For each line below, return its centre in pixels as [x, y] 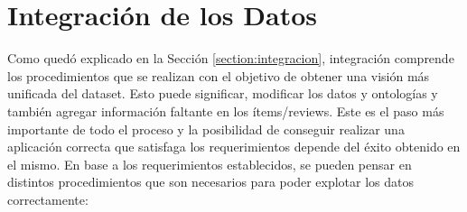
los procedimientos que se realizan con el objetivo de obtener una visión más [219, 75]
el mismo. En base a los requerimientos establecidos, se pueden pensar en [210, 164]
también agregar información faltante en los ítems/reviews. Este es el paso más [226, 111]
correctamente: [48, 199]
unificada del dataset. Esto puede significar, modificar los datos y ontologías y [223, 93]
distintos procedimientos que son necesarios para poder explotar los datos [210, 182]
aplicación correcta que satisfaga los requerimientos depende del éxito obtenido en [234, 147]
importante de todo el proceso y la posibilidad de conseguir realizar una [206, 129]
